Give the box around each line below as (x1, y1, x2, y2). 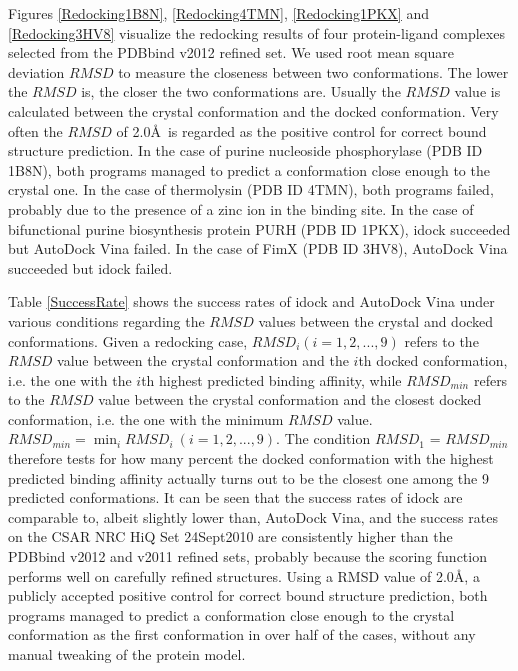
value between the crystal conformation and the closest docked (98, 389, 482, 410)
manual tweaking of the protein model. (8, 644, 246, 664)
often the (8, 120, 63, 141)
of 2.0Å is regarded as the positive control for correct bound (116, 120, 487, 141)
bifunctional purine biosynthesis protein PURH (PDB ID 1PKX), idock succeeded (8, 218, 511, 239)
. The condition (276, 428, 371, 449)
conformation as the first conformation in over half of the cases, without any (8, 624, 476, 645)
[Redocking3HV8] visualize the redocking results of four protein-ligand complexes (8, 22, 505, 43)
